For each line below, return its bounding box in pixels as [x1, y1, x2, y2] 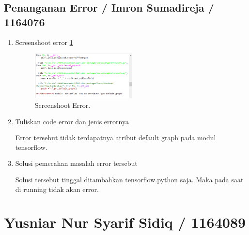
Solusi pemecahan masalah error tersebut [15, 158, 138, 168]
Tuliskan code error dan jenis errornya [15, 116, 129, 126]
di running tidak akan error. [15, 184, 99, 194]
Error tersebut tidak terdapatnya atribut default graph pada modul [15, 132, 216, 143]
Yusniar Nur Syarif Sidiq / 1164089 [4, 212, 246, 232]
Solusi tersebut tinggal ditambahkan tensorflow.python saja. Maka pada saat [15, 174, 244, 184]
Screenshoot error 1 [15, 37, 73, 47]
